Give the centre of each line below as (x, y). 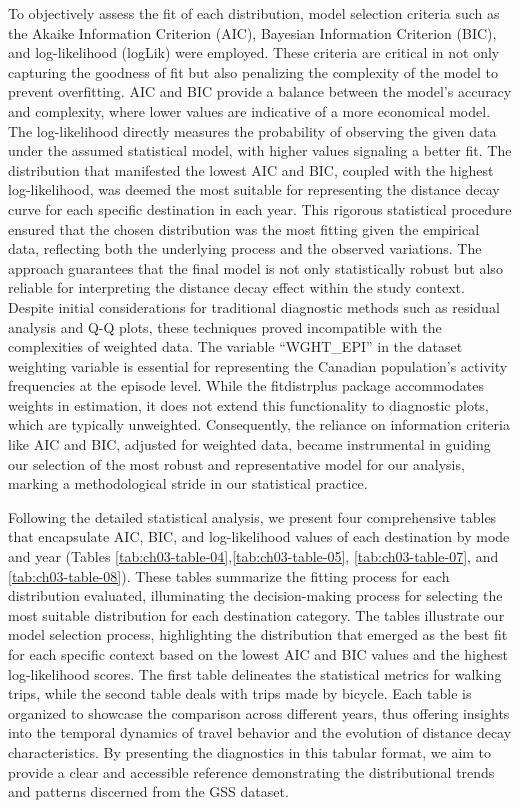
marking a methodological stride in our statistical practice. (188, 483)
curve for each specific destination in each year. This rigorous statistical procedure (260, 208)
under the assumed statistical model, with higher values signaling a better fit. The (260, 150)
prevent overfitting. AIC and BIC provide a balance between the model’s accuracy (260, 91)
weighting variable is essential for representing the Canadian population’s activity (258, 365)
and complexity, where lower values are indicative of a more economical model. (249, 110)
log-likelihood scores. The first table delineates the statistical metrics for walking (255, 673)
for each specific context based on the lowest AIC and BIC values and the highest (258, 654)
